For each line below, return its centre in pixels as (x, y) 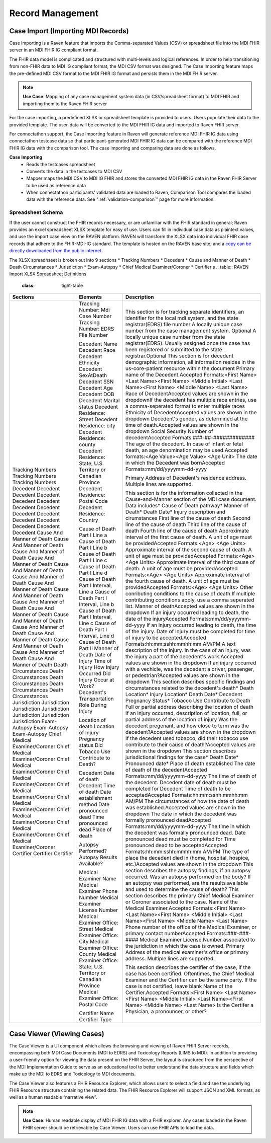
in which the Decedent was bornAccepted (175, 463)
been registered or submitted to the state (174, 350)
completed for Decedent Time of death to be (178, 789)
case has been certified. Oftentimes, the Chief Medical (190, 974)
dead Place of (96, 829)
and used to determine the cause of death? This (182, 889)
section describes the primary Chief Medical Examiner (190, 896)
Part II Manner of (99, 648)
